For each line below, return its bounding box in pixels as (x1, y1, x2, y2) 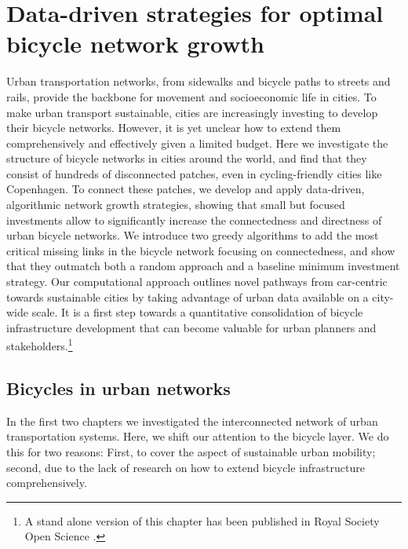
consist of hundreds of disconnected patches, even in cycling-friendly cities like (6, 165, 382, 181)
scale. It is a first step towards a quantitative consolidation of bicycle (31, 304, 363, 320)
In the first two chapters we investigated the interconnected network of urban (6, 412, 378, 429)
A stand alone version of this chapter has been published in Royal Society (24, 512, 380, 529)
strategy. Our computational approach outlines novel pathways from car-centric (6, 273, 388, 290)
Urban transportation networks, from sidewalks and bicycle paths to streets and (6, 73, 391, 90)
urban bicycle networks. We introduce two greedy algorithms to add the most (6, 227, 379, 243)
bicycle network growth (6, 27, 264, 60)
